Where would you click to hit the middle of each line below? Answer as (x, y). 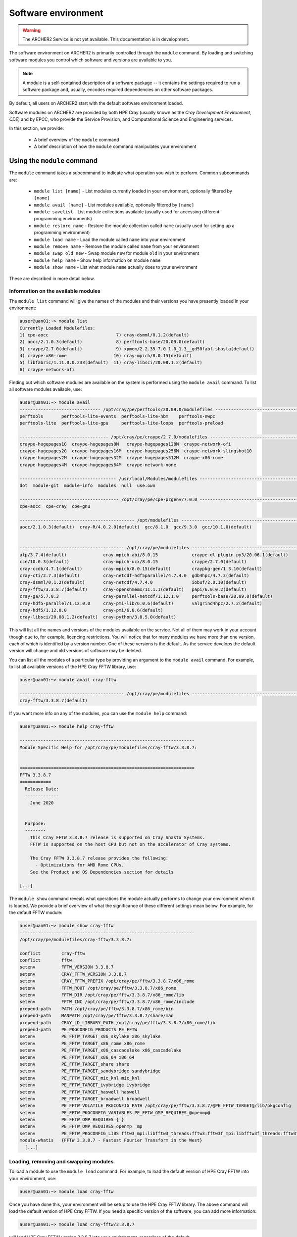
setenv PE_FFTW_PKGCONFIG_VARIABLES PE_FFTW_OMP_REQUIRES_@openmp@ (115, 1113)
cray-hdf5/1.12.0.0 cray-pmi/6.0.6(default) (91, 610)
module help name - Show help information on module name (97, 260)
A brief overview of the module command (76, 140)
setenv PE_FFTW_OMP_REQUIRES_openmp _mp (81, 1126)
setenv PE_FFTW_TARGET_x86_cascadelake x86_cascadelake (100, 1050)
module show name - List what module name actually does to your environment (116, 267)
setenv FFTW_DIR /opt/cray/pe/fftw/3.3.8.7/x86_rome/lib (102, 995)
